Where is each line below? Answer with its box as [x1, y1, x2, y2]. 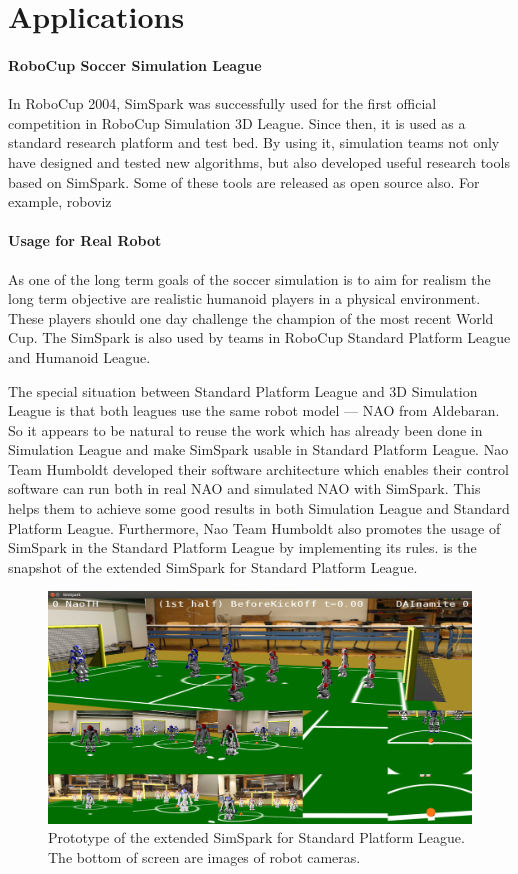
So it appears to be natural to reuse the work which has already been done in [8, 419, 483, 440]
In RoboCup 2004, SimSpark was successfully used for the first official [8, 93, 437, 114]
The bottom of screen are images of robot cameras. [48, 846, 361, 867]
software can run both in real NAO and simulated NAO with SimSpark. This [8, 478, 481, 499]
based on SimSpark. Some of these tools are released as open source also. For [8, 171, 480, 192]
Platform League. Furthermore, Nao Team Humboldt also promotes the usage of [8, 517, 501, 538]
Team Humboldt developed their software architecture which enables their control [8, 458, 509, 479]
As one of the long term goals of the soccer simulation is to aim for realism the [8, 268, 491, 289]
